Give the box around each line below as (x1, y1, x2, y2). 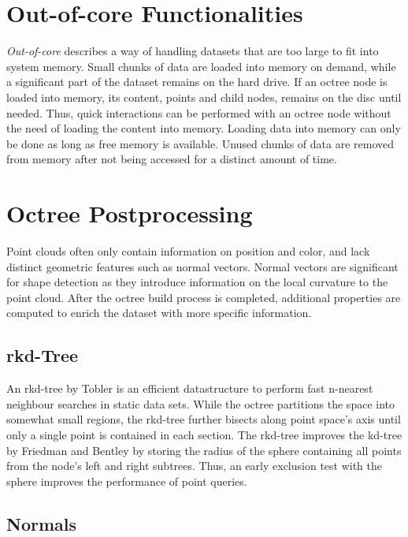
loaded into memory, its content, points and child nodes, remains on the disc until (6, 88, 402, 105)
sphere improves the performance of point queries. (6, 472, 247, 489)
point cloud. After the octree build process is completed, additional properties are (6, 289, 401, 305)
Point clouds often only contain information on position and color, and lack (6, 243, 370, 259)
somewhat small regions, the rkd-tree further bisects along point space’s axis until (6, 411, 401, 427)
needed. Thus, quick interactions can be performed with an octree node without (6, 104, 391, 121)
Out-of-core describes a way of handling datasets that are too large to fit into (6, 43, 379, 59)
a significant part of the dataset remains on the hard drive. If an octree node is (6, 73, 388, 90)
